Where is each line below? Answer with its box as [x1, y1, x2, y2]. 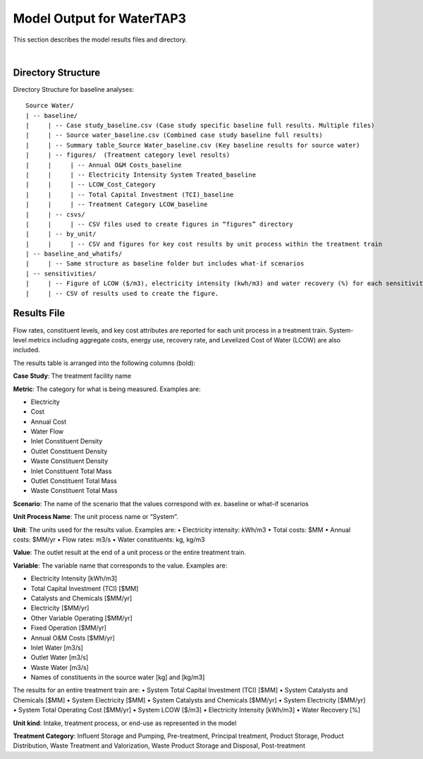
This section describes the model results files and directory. [13, 35, 187, 44]
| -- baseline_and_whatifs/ [25, 250, 123, 258]
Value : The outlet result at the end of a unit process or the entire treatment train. [13, 548, 247, 557]
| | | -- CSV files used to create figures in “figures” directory [25, 220, 293, 228]
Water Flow [30, 427, 64, 436]
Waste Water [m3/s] [30, 663, 90, 671]
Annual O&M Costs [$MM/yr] [30, 633, 116, 642]
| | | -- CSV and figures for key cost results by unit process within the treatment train [25, 240, 383, 248]
